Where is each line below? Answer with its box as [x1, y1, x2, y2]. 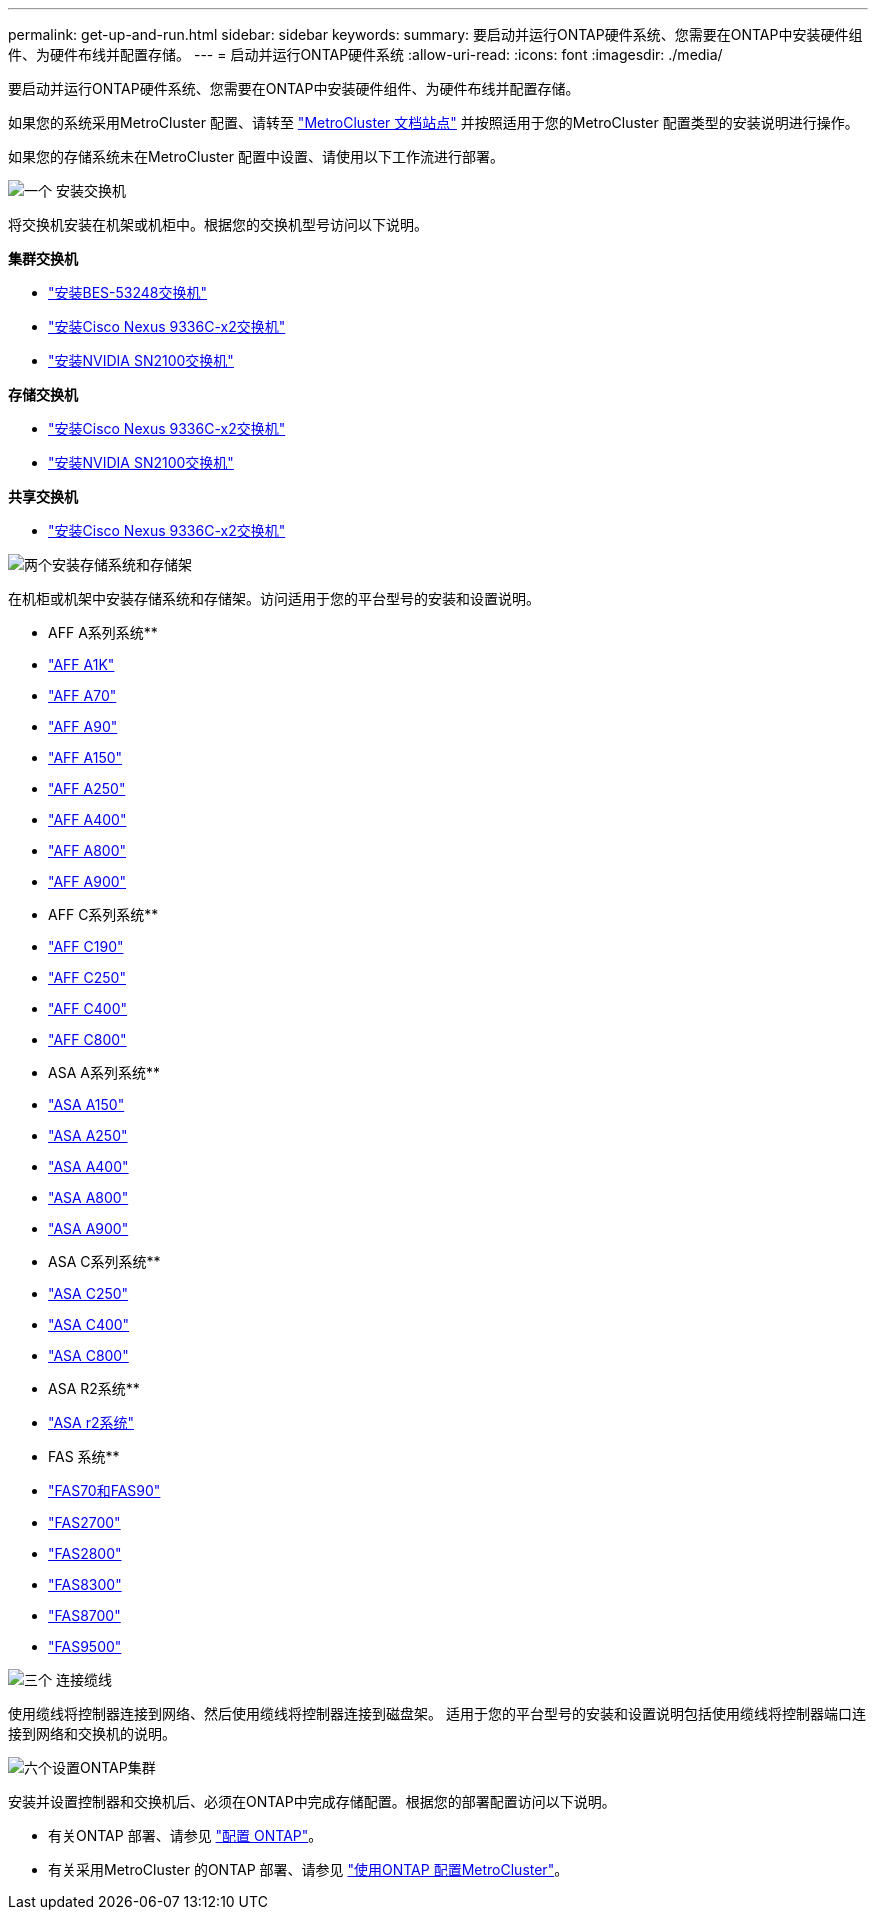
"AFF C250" [48, 969, 126, 986]
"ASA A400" [48, 1158, 129, 1175]
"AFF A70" [48, 687, 117, 704]
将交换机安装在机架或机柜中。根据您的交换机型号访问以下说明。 [8, 216, 428, 233]
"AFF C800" [48, 1031, 127, 1048]
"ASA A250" [48, 1127, 128, 1144]
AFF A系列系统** [48, 624, 158, 641]
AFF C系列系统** [48, 906, 159, 923]
